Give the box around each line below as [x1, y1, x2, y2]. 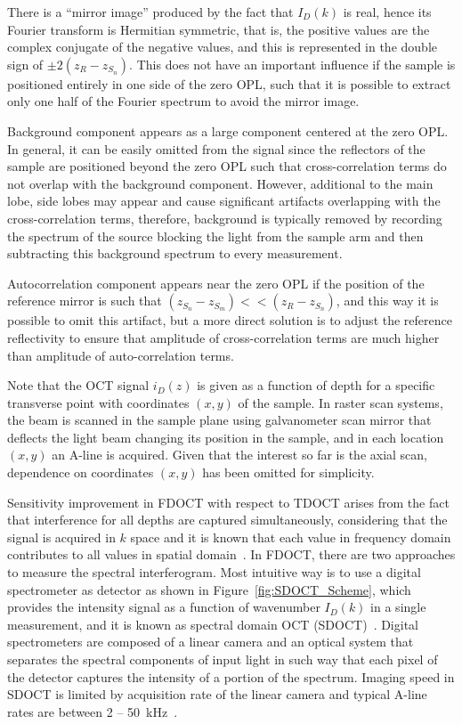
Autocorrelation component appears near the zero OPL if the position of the [7, 273, 425, 292]
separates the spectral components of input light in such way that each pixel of [7, 650, 438, 668]
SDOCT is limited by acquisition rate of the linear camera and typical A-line [7, 685, 427, 704]
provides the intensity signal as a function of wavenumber [7, 598, 320, 616]
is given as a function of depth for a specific [197, 376, 435, 395]
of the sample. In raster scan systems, [238, 393, 443, 411]
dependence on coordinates [7, 463, 154, 482]
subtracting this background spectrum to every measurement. [7, 244, 343, 263]
